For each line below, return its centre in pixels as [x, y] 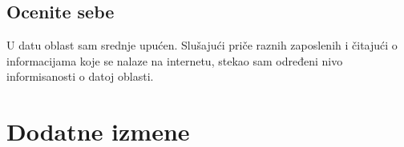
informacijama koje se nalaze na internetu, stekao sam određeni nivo [175, 60]
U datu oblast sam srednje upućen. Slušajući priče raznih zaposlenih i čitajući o [202, 45]
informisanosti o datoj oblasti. [80, 76]
